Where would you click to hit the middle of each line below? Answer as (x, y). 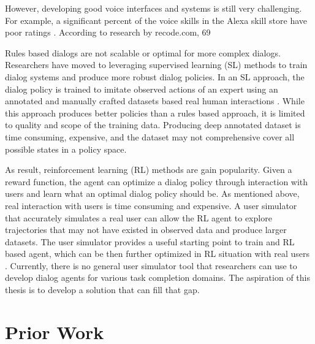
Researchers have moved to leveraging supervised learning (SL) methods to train (156, 65)
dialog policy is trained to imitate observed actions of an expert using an (142, 89)
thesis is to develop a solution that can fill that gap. (102, 290)
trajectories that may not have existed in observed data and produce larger (146, 230)
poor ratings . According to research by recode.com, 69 (108, 32)
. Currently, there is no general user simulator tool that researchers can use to (151, 265)
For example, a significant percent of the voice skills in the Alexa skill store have (156, 20)
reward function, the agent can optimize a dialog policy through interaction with (157, 181)
